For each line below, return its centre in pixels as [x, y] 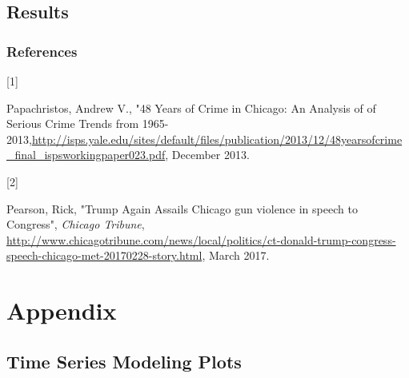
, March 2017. [236, 255]
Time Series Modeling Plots [124, 361]
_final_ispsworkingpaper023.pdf [86, 155]
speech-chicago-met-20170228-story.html [104, 255]
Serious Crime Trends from [73, 123]
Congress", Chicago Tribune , [76, 224]
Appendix [62, 310]
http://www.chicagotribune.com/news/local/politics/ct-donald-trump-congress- [201, 239]
